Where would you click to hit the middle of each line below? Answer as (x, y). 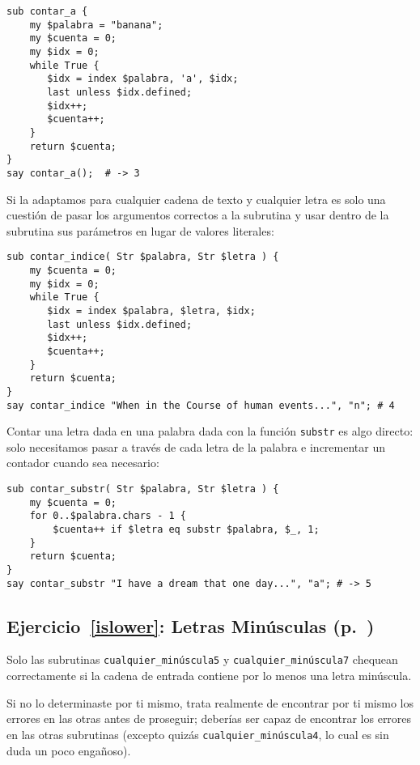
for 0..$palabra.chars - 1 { (108, 516)
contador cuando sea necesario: (83, 463)
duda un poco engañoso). (69, 750)
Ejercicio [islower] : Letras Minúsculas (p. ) (191, 625)
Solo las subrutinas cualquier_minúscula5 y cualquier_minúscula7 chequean (202, 659)
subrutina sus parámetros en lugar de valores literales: (140, 230)
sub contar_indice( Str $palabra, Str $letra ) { (143, 257)
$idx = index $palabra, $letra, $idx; (151, 310)
